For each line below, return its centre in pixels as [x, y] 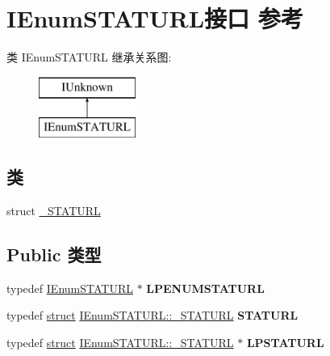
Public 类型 [54, 254]
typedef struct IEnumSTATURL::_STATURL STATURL [152, 315]
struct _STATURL [54, 211]
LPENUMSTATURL [205, 288]
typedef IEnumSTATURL [70, 288]
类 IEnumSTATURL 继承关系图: [89, 57]
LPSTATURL [285, 343]
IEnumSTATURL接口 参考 [155, 18]
